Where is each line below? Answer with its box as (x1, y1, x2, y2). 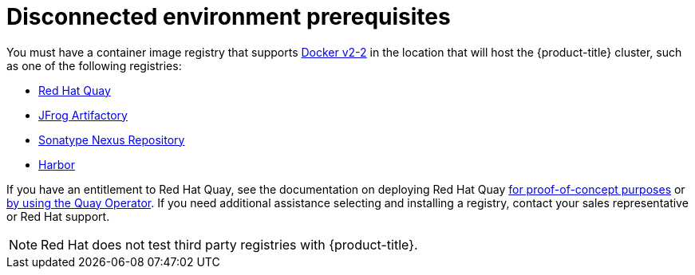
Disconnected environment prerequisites (6, 3, 451, 30)
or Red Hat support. (6, 209, 110, 223)
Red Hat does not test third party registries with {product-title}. (41, 236, 418, 253)
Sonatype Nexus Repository (38, 132, 185, 147)
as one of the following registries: (6, 58, 182, 73)
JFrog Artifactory (38, 108, 128, 122)
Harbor (38, 157, 75, 171)
